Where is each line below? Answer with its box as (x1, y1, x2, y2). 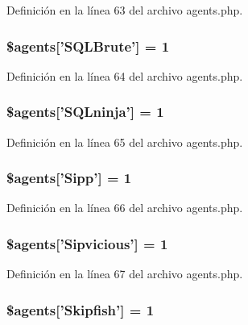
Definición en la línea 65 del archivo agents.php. (6, 133, 243, 150)
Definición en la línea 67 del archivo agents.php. (6, 265, 243, 282)
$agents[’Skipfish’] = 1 (6, 299, 155, 319)
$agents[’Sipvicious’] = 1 (6, 233, 168, 253)
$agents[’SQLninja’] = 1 (6, 102, 164, 122)
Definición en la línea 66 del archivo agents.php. (6, 199, 243, 216)
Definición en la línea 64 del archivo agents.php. (6, 67, 243, 84)
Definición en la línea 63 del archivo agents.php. (6, 2, 243, 18)
